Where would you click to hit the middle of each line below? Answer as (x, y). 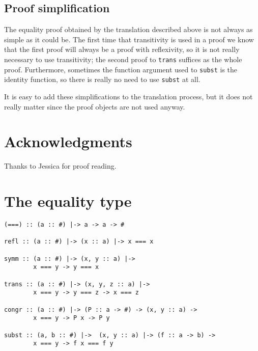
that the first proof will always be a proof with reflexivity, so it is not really (122, 49)
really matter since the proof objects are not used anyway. (95, 106)
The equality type (68, 201)
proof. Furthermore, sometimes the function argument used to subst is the (121, 69)
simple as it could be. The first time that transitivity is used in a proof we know (129, 39)
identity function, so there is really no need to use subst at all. (102, 79)
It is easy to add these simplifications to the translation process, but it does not (128, 96)
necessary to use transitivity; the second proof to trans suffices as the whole (123, 59)
